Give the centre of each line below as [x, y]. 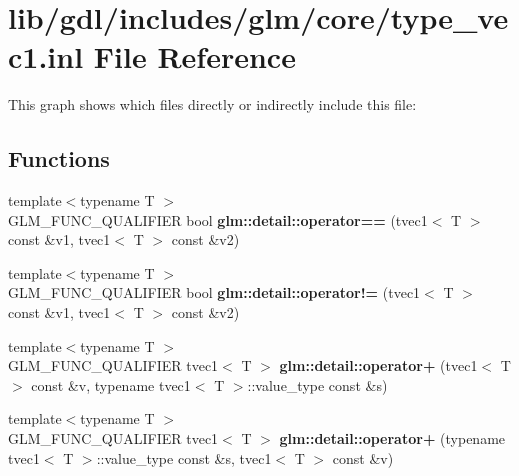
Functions [59, 158]
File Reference [194, 56]
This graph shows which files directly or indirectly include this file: [212, 104]
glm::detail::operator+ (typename [392, 438]
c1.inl [46, 56]
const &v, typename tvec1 [111, 384]
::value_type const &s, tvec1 [184, 457]
